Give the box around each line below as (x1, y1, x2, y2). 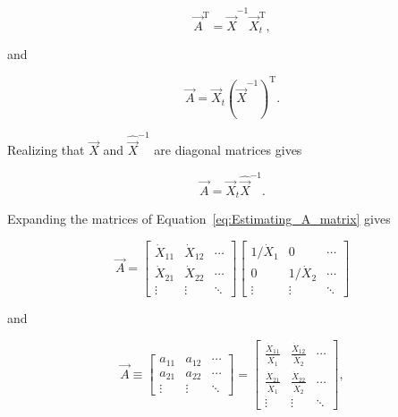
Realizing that (7, 140, 85, 159)
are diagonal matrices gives (154, 140, 302, 159)
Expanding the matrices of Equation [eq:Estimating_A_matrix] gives (7, 209, 391, 228)
